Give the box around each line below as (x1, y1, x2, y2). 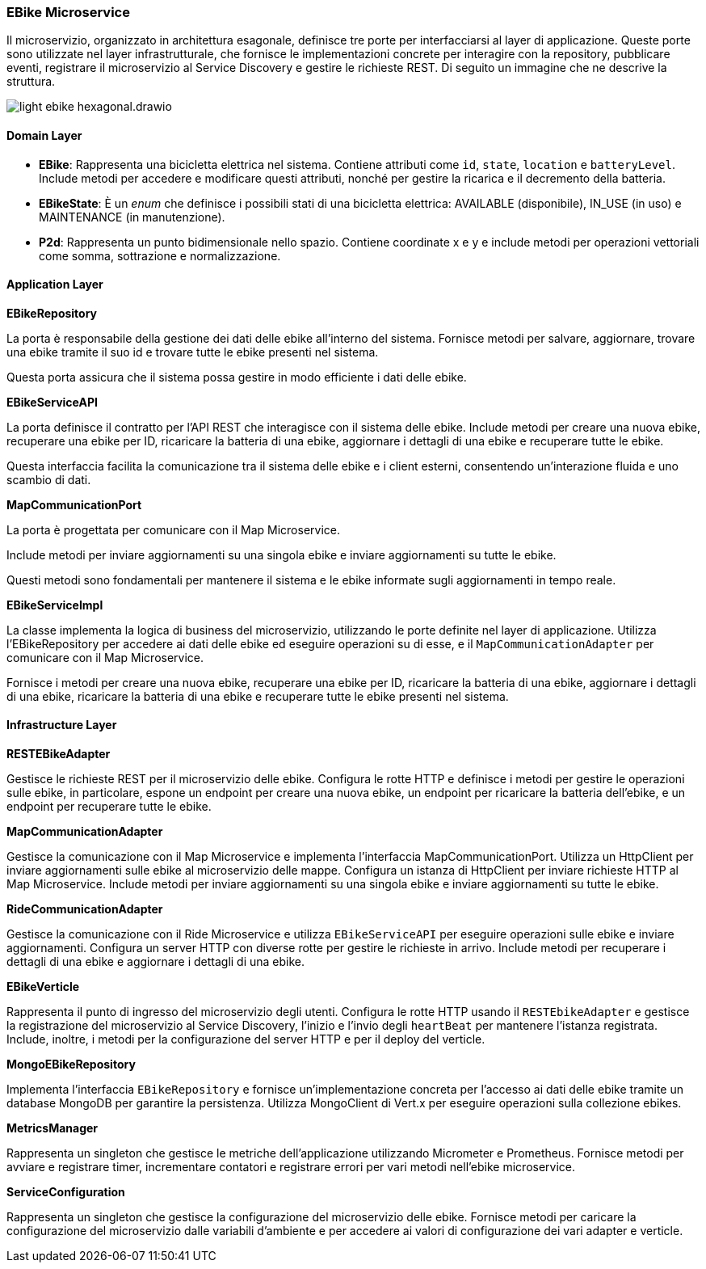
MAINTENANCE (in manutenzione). (39, 209, 225, 224)
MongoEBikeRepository (6, 1057, 136, 1072)
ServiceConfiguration (6, 1185, 125, 1199)
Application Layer (6, 277, 103, 292)
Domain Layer (6, 128, 82, 142)
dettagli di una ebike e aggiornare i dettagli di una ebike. (6, 955, 305, 969)
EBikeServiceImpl (6, 597, 103, 612)
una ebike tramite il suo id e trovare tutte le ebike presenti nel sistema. (6, 344, 379, 359)
